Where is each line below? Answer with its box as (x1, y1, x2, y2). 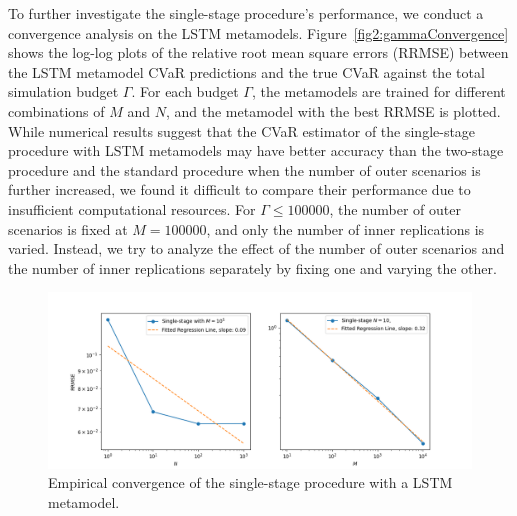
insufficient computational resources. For (8, 198, 256, 219)
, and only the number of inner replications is (206, 218, 485, 239)
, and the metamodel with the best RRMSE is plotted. (165, 100, 501, 121)
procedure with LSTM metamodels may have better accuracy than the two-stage (8, 140, 504, 161)
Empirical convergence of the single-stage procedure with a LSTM (48, 472, 453, 493)
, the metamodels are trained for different (251, 81, 506, 102)
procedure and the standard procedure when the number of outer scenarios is (8, 159, 481, 180)
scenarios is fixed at (8, 218, 128, 239)
